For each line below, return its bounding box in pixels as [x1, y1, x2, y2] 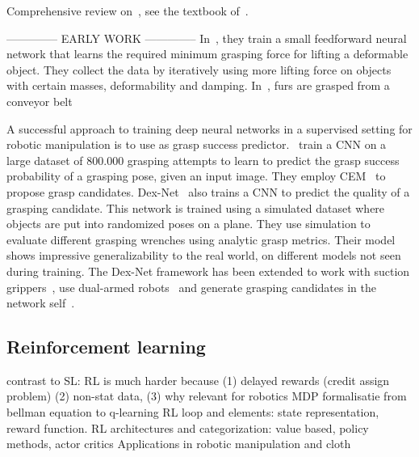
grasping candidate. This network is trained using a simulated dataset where [6, 199, 385, 216]
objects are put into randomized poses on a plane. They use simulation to [6, 215, 371, 232]
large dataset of [6, 151, 83, 168]
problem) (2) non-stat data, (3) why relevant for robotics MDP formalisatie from [6, 387, 407, 404]
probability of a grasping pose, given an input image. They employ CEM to [6, 167, 386, 184]
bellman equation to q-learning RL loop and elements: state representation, [6, 404, 379, 421]
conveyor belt [6, 92, 73, 109]
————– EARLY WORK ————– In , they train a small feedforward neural [6, 29, 407, 46]
